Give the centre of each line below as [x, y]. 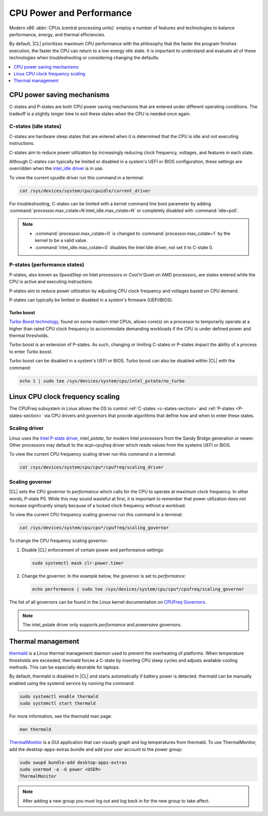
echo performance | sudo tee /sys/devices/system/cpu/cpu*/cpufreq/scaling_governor [138, 589]
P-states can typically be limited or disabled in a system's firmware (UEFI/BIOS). [91, 300]
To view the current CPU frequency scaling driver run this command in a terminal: [93, 454]
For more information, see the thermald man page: [61, 716]
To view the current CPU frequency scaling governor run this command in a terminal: [96, 515]
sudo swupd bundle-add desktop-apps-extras [73, 762]
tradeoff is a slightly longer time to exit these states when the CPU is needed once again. [100, 114]
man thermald [35, 729]
